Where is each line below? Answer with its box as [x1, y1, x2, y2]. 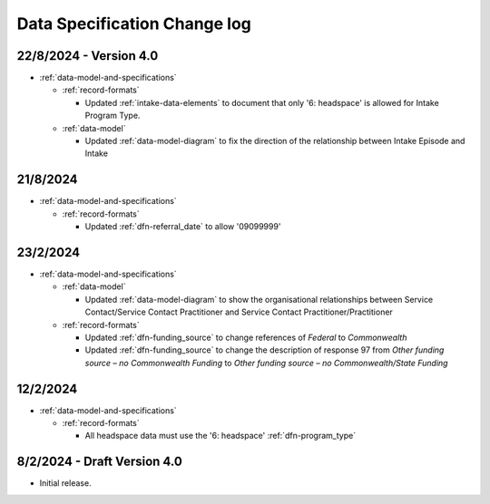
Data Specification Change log [16, 14, 251, 34]
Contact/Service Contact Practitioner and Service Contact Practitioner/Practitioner [84, 306, 394, 317]
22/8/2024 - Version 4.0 [16, 48, 159, 63]
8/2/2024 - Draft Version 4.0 [16, 454, 183, 470]
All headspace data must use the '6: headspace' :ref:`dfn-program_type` [84, 431, 357, 441]
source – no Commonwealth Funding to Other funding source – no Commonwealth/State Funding [84, 357, 448, 368]
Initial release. [39, 478, 92, 489]
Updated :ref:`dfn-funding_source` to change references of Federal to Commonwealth [84, 332, 407, 343]
